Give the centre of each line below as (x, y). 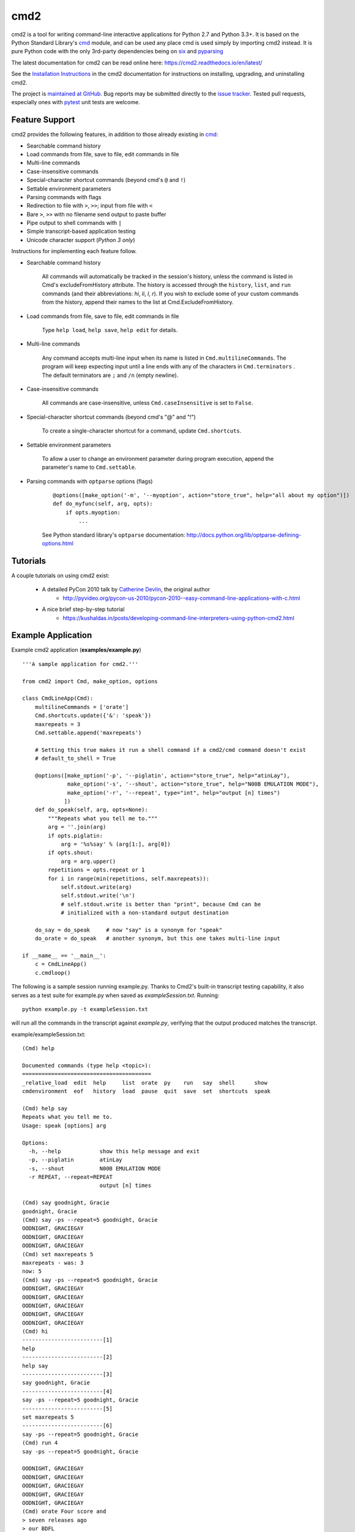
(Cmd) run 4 (40, 1443)
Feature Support (43, 120)
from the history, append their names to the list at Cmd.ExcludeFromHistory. (138, 302)
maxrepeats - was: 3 (53, 1263)
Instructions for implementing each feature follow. (74, 251)
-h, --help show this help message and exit (114, 1151)
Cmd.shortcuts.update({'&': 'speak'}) (93, 716)
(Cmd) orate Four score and (64, 1511)
